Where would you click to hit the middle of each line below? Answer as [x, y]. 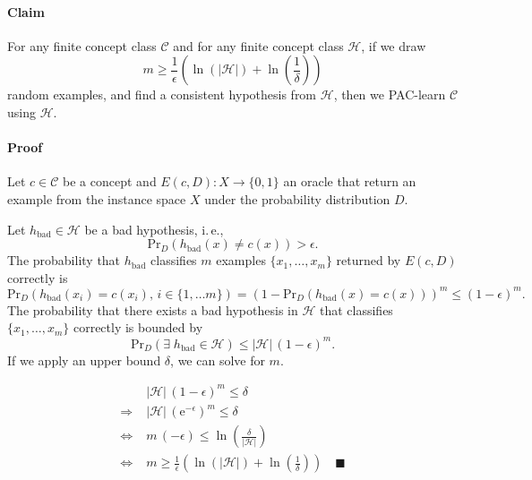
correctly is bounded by [138, 327]
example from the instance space [97, 198]
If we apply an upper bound [84, 360]
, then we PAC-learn [390, 94]
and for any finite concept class [258, 45]
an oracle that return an [350, 181]
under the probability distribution [297, 198]
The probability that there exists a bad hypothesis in [153, 309]
